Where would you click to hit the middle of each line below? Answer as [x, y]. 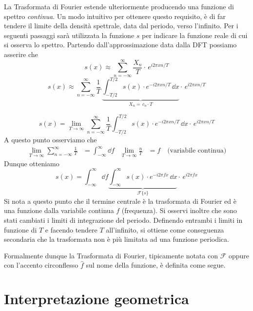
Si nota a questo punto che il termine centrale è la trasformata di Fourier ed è [120, 201]
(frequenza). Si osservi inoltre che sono [179, 210]
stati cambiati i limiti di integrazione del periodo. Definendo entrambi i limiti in [123, 220]
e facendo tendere [71, 229]
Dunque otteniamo [32, 163]
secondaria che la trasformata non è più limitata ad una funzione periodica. [117, 239]
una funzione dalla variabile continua [59, 210]
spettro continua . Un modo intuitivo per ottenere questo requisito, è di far [115, 16]
